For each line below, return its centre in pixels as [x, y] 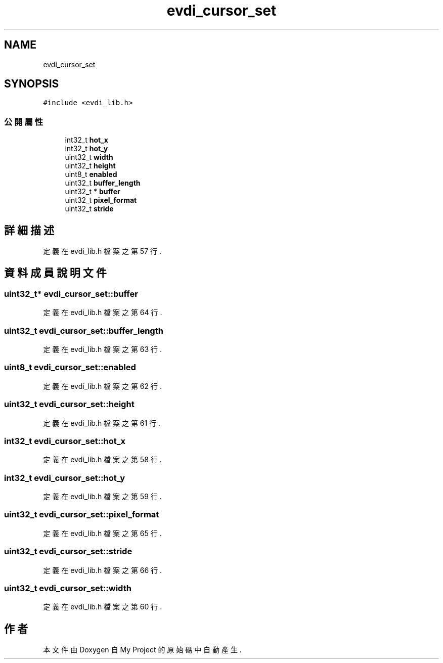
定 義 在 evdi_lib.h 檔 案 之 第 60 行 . [103, 607]
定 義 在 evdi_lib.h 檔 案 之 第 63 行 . [103, 349]
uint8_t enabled [91, 174]
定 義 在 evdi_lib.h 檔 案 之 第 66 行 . [103, 570]
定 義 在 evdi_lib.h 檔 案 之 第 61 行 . [102, 423]
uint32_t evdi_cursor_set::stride [68, 551]
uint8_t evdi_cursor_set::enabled [70, 367]
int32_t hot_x [86, 140]
